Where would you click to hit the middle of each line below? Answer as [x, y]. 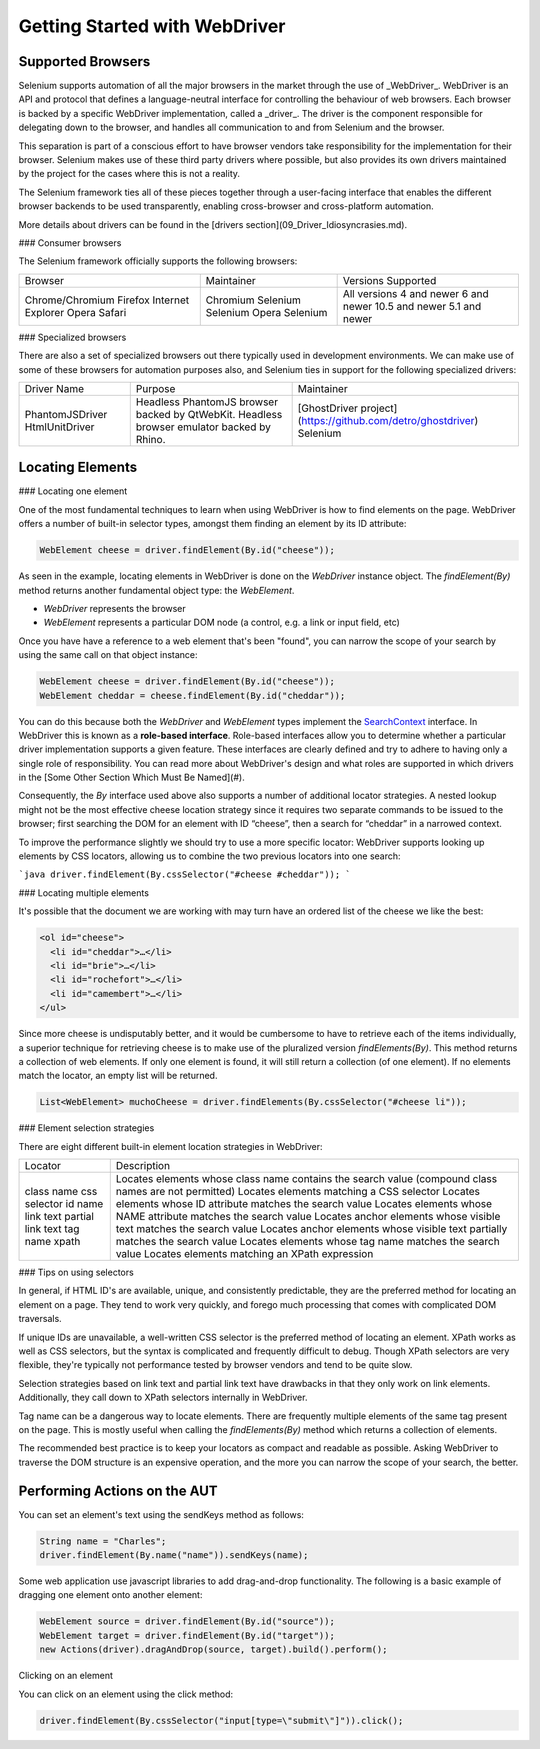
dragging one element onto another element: [110, 1595]
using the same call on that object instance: [108, 655]
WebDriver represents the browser [115, 608]
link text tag [52, 1229]
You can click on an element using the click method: [126, 1694]
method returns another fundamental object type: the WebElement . [156, 590]
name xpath [52, 1242]
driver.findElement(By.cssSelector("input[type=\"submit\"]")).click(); [221, 1720]
